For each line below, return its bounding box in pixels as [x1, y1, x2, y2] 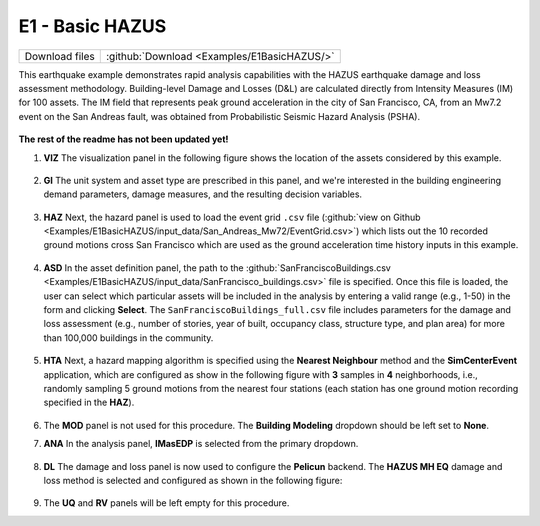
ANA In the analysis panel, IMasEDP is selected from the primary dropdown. [43, 438, 359, 450]
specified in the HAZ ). [43, 396, 135, 409]
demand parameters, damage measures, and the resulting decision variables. [43, 188, 363, 200]
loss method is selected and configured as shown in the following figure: [43, 474, 343, 486]
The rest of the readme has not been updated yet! [18, 133, 229, 145]
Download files [24, 49, 95, 63]
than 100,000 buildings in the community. [43, 331, 214, 344]
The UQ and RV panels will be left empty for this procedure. [43, 497, 290, 509]
